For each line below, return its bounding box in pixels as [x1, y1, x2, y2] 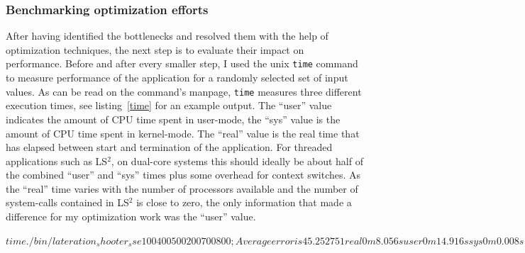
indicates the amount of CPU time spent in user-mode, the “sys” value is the [6, 111, 341, 126]
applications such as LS [6, 153, 108, 168]
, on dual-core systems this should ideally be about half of [111, 153, 363, 168]
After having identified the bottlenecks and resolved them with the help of [6, 28, 328, 43]
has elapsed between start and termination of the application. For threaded [6, 140, 333, 154]
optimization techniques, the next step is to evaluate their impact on [6, 42, 304, 57]
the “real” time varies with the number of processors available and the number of [6, 181, 358, 196]
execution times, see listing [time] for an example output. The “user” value [6, 98, 332, 113]
